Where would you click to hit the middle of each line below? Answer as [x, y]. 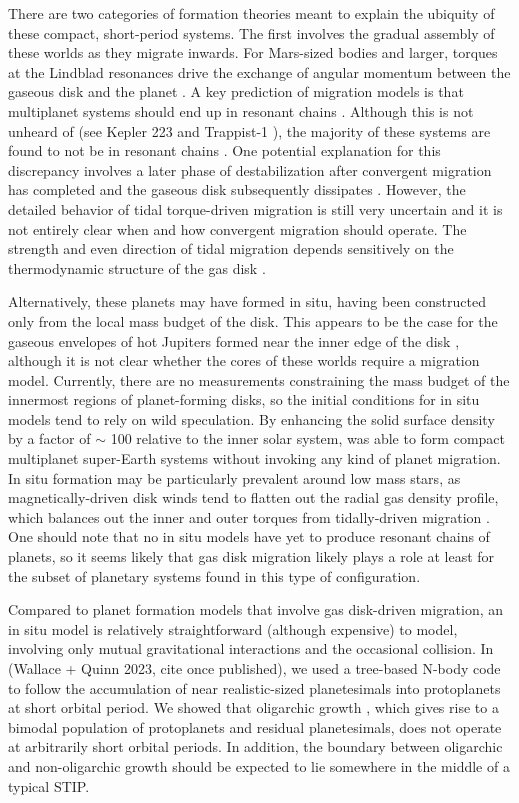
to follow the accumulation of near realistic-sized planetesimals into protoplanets [254, 687]
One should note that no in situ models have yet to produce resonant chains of [249, 536]
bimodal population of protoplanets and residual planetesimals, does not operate [255, 726]
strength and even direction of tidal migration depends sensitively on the [231, 248]
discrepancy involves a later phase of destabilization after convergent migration [250, 169]
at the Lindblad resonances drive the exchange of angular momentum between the [259, 71]
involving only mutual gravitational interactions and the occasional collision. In [251, 648]
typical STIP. [49, 785]
